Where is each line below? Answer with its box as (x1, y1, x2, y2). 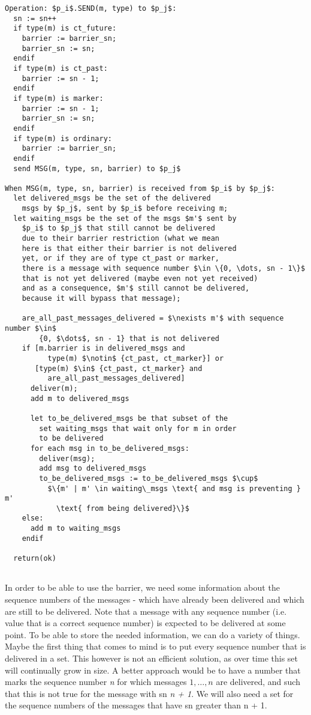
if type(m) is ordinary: (13, 134, 112, 143)
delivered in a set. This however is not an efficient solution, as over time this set (5, 651, 298, 664)
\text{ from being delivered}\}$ (56, 504, 189, 513)
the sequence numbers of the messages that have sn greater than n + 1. (5, 699, 267, 711)
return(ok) (13, 554, 56, 563)
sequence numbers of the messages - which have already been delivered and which (5, 593, 304, 605)
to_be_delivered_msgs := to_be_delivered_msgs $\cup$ (39, 474, 258, 483)
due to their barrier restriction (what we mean (22, 234, 219, 243)
